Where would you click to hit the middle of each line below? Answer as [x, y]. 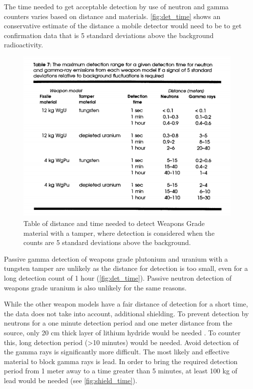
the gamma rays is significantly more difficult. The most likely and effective [117, 352]
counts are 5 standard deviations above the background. [107, 242]
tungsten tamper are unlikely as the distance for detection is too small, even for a [126, 268]
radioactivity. [24, 45]
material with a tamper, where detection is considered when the [119, 233]
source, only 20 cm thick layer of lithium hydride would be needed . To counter [122, 332]
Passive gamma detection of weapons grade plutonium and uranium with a [116, 258]
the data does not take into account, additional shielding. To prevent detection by [126, 313]
